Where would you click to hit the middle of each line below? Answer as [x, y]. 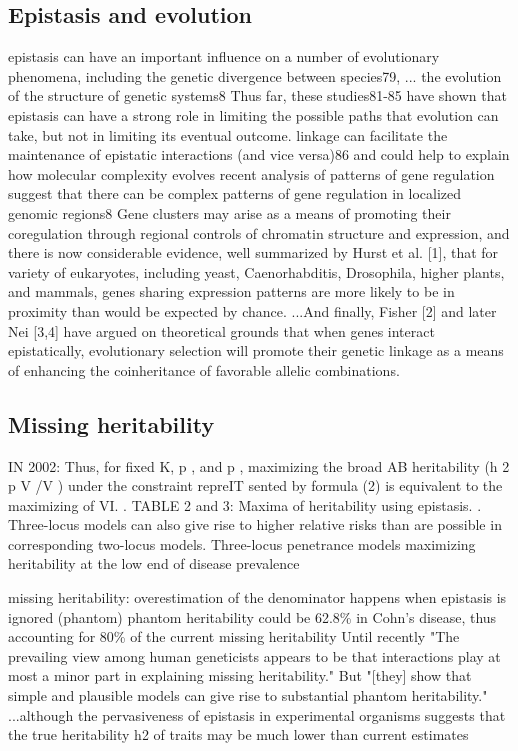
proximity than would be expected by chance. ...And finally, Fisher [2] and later [252, 310]
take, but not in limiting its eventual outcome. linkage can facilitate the [228, 134]
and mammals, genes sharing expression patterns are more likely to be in [231, 291]
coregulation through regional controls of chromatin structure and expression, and [259, 232]
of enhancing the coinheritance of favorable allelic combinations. [204, 369]
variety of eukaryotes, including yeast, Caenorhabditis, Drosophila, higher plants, [256, 271]
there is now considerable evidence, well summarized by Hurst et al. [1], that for [253, 252]
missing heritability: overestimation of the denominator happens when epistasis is [257, 597]
